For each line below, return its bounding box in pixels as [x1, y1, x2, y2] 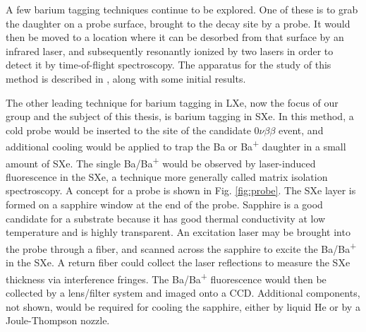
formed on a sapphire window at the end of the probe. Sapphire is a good [6, 197, 323, 212]
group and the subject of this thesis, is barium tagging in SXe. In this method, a [6, 109, 354, 124]
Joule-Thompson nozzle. [6, 313, 110, 328]
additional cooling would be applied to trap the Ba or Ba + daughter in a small [6, 137, 346, 153]
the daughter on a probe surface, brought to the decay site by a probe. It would [6, 16, 350, 30]
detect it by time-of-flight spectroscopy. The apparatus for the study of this [6, 57, 331, 72]
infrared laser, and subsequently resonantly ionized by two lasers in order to [6, 43, 334, 58]
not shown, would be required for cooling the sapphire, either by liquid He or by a [6, 299, 360, 314]
